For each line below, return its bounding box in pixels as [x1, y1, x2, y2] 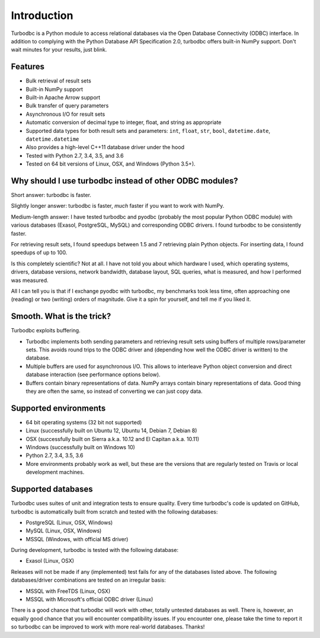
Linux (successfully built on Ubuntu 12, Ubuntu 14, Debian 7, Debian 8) [25, 427, 197, 434]
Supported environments [11, 403, 106, 413]
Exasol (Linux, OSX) [25, 557, 74, 564]
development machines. [25, 469, 85, 476]
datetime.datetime [25, 135, 79, 142]
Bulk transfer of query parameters [25, 102, 109, 109]
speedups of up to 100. [11, 249, 68, 256]
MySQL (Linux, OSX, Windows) [25, 527, 102, 534]
